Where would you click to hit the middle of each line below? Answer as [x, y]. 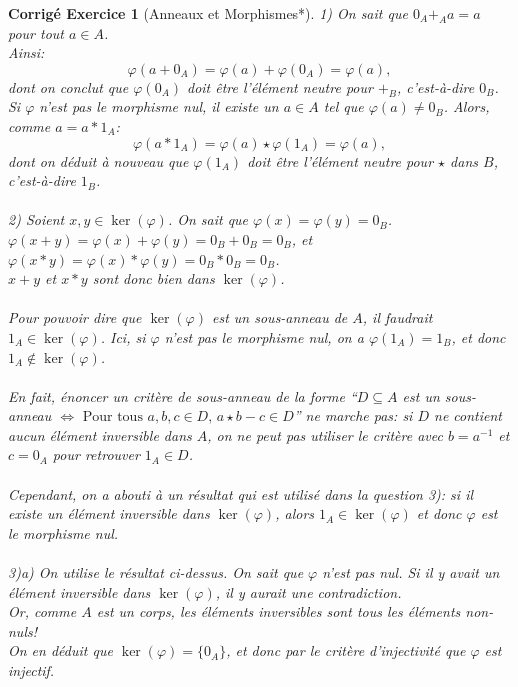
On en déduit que [60, 650]
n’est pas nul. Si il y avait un [411, 572]
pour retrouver [96, 454]
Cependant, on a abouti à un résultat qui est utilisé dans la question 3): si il [241, 493]
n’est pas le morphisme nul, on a [264, 336]
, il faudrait [397, 317]
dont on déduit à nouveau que [98, 160]
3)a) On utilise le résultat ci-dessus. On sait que [156, 572]
